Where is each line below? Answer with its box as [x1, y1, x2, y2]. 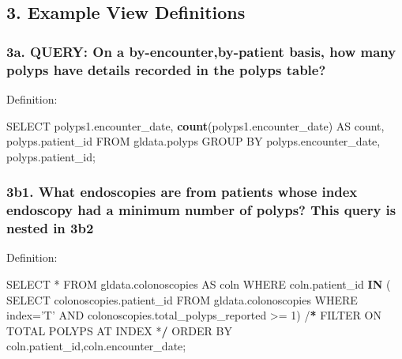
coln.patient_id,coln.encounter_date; [6, 338, 186, 354]
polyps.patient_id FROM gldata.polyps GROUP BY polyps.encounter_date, [6, 133, 381, 149]
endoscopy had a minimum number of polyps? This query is [6, 200, 396, 220]
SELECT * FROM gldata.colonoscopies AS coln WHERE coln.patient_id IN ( [6, 275, 391, 292]
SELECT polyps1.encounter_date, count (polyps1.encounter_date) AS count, [6, 117, 385, 134]
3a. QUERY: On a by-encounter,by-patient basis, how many [6, 41, 396, 61]
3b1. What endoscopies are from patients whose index [6, 182, 358, 202]
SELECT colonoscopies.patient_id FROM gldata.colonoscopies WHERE [6, 291, 358, 308]
